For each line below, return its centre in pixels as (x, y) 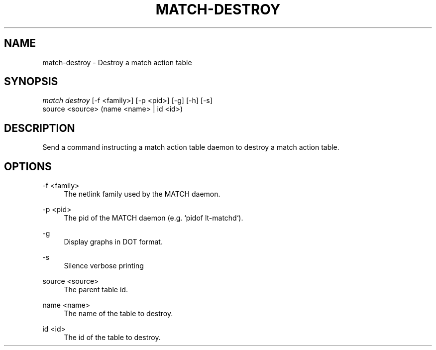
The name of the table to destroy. (118, 314)
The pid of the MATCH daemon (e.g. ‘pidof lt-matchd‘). (154, 218)
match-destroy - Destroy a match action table (117, 62)
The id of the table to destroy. (112, 338)
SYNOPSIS (31, 82)
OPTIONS (28, 166)
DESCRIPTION (40, 128)
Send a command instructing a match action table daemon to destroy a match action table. (191, 147)
